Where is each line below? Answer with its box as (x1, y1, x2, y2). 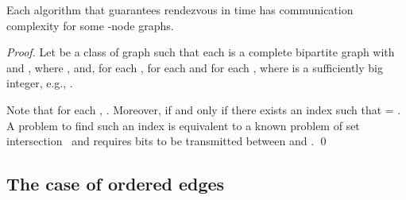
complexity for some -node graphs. (6, 17, 174, 33)
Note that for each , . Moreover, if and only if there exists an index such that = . (6, 101, 401, 117)
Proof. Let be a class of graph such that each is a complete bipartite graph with (6, 44, 395, 60)
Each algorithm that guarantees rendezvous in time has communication (6, 2, 354, 17)
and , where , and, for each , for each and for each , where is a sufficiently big (6, 59, 383, 75)
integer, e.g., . (6, 75, 73, 91)
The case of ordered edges (6, 171, 225, 196)
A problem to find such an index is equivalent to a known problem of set (6, 117, 360, 133)
